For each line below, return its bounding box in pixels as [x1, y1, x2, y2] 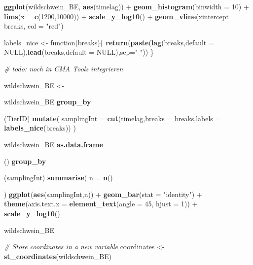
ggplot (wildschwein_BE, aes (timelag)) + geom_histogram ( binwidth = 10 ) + [4, 1, 249, 11]
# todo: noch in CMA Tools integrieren [4, 63, 123, 73]
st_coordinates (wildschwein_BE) [4, 251, 112, 261]
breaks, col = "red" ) [4, 21, 64, 31]
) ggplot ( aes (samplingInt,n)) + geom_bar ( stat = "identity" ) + [4, 189, 202, 199]
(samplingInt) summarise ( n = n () [4, 172, 113, 183]
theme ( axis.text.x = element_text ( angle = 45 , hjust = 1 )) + [4, 199, 198, 209]
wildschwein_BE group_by [4, 97, 91, 107]
